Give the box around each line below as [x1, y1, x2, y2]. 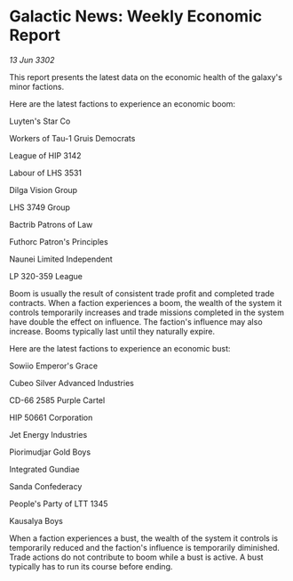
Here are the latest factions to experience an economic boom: [9, 98, 236, 109]
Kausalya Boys [9, 515, 64, 526]
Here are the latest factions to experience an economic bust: [9, 343, 231, 353]
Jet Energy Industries [9, 429, 88, 440]
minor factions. [9, 81, 65, 92]
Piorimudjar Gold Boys [9, 447, 91, 457]
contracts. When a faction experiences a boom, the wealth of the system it [9, 297, 282, 308]
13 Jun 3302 [9, 54, 55, 65]
